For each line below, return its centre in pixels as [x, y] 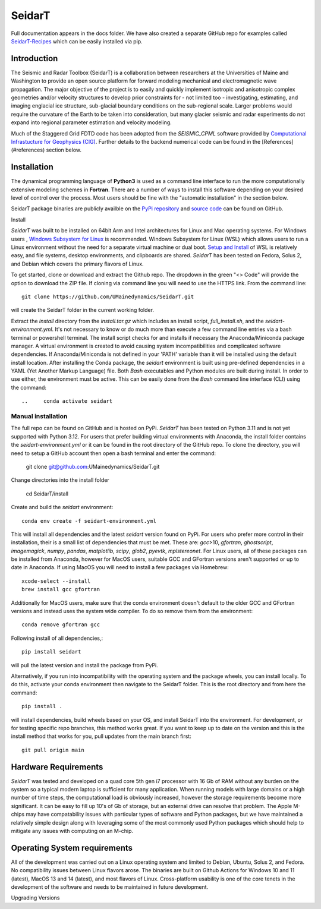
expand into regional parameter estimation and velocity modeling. [91, 122]
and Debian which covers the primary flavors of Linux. [77, 264]
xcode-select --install [56, 581]
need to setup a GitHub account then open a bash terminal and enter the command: [114, 453]
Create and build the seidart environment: [62, 507]
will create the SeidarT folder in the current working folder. [83, 310]
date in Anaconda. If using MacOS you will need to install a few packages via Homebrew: [120, 567]
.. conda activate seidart [67, 401]
